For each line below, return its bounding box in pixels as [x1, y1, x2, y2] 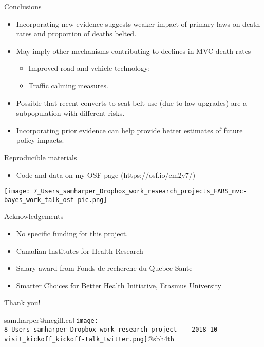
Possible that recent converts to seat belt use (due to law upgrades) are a [16, 97, 247, 108]
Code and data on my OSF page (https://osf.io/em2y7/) [16, 169, 196, 180]
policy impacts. [16, 135, 64, 145]
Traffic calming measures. [28, 80, 108, 90]
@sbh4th [147, 333, 175, 344]
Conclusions [4, 1, 42, 11]
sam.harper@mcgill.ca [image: [4, 315, 98, 325]
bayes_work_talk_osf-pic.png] [4, 196, 107, 204]
